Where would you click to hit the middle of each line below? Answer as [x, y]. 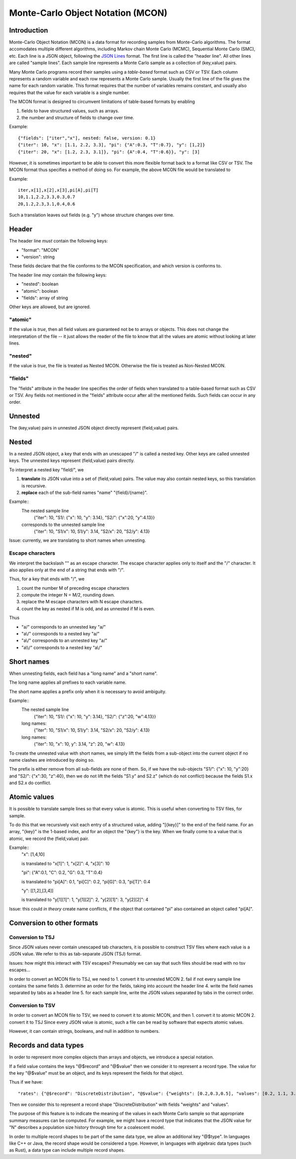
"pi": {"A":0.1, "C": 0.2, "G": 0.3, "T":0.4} [62, 873]
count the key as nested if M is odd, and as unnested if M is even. [88, 608]
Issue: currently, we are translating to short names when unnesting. [78, 540]
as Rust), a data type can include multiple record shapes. [67, 1150]
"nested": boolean [40, 284]
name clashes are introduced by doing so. [52, 760]
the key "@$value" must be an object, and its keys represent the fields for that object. [96, 1073]
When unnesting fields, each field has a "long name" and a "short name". [83, 673]
